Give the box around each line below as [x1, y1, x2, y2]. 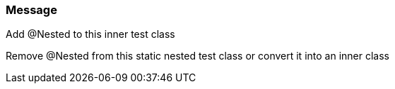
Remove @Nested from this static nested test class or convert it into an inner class [6, 50, 389, 62]
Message [6, 3, 57, 17]
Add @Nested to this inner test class [6, 28, 175, 41]
